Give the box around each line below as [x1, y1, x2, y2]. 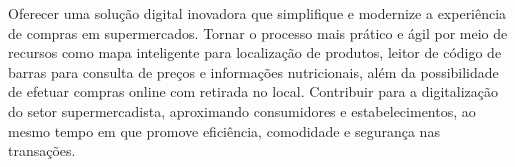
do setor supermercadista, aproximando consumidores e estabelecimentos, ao [8, 100, 476, 121]
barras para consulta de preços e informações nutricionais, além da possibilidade [8, 61, 499, 82]
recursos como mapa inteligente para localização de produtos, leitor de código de [8, 42, 502, 63]
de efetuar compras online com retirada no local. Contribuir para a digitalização [8, 81, 498, 102]
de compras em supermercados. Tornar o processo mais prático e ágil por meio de [8, 22, 508, 43]
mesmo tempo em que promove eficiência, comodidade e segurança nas [8, 120, 440, 141]
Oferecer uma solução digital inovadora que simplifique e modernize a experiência [8, 3, 507, 23]
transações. [8, 140, 76, 161]
